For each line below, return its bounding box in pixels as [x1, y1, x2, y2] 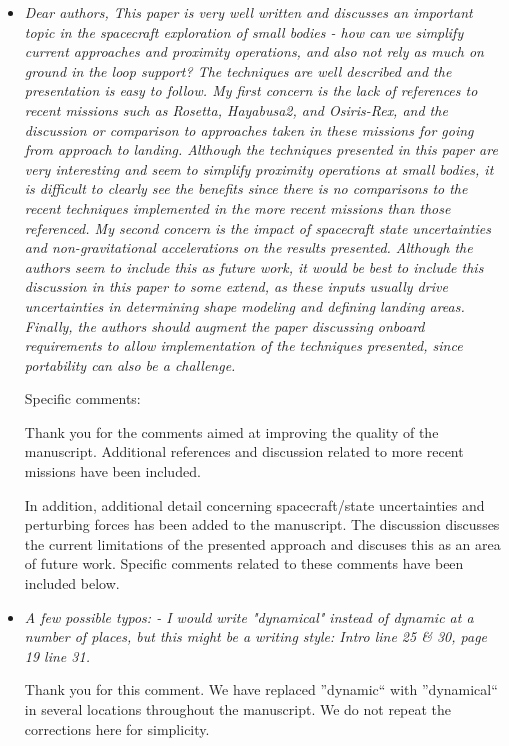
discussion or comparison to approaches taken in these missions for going [24, 119, 474, 140]
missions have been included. [24, 461, 201, 482]
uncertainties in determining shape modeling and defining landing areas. [24, 295, 465, 316]
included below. [24, 573, 120, 594]
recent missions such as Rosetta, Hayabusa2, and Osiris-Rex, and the [24, 99, 448, 120]
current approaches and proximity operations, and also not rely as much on [24, 41, 484, 62]
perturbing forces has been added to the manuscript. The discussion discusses [24, 514, 500, 535]
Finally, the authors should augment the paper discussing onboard [24, 315, 425, 336]
